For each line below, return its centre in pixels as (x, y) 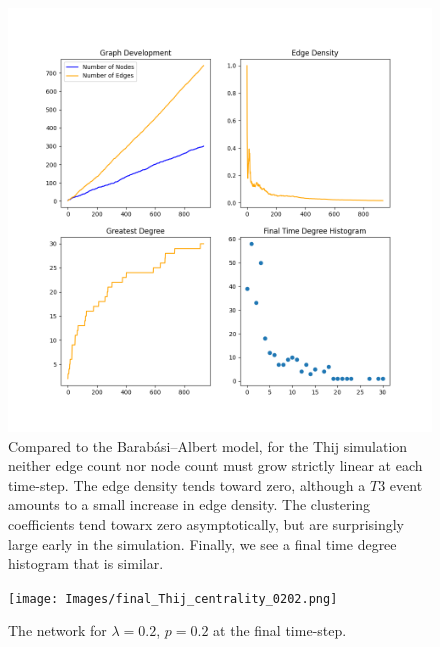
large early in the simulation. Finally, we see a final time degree (202, 543)
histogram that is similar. (86, 563)
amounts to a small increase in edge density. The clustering (189, 504)
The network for (57, 630)
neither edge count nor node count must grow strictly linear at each (215, 465)
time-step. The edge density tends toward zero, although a (187, 484)
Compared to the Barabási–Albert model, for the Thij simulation (208, 445)
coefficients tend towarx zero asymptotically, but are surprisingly (206, 523)
